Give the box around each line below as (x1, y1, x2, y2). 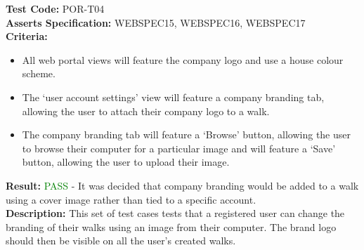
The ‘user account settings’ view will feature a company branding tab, (22, 89, 325, 104)
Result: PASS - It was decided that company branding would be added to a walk (6, 178, 359, 192)
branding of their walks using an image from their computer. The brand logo (6, 219, 337, 234)
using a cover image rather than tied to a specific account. (6, 192, 256, 206)
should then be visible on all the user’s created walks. (6, 233, 236, 248)
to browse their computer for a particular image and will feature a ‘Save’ (22, 140, 336, 155)
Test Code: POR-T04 (6, 1, 105, 15)
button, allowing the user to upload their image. (22, 154, 230, 169)
